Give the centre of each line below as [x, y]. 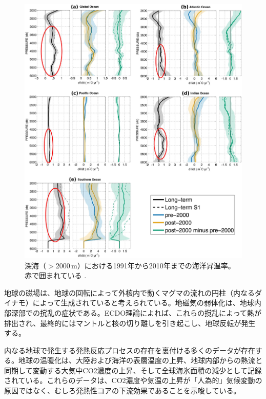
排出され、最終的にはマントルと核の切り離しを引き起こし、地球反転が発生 [130, 323]
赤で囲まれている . [56, 275]
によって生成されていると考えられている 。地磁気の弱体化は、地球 [143, 303]
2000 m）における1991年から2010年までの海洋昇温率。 [145, 265]
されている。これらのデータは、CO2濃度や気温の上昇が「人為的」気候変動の [133, 380]
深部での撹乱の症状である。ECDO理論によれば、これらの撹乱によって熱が [136, 312]
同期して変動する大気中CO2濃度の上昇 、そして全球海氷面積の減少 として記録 [133, 370]
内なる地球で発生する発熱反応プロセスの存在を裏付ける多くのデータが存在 [130, 350]
